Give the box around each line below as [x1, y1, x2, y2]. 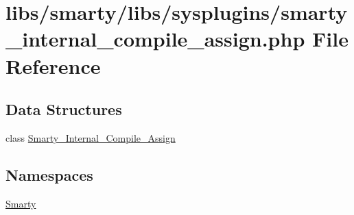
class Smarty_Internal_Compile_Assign [5, 130, 176, 144]
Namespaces [5, 164, 93, 185]
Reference [5, 51, 101, 79]
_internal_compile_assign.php [5, 25, 305, 53]
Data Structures [5, 99, 122, 120]
